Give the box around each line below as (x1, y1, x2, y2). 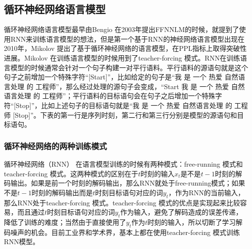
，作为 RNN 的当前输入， (168, 187, 245, 197)
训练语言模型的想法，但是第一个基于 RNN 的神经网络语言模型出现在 (32, 33, 245, 44)
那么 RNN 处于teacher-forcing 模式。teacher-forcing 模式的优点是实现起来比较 (4, 197, 240, 207)
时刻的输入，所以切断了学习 (147, 217, 236, 227)
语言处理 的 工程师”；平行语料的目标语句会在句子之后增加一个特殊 (4, 91, 215, 101)
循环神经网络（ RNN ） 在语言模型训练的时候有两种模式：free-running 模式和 (4, 158, 243, 169)
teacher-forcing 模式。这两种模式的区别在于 (4, 168, 138, 178)
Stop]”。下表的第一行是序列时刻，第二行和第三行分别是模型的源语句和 (15, 109, 237, 120)
